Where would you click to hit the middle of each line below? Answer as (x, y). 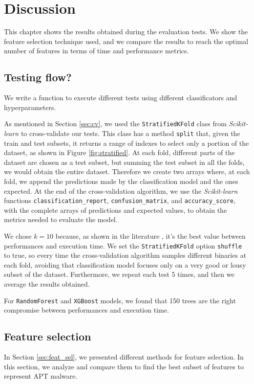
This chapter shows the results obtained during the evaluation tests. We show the (126, 32)
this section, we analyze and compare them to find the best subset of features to (124, 366)
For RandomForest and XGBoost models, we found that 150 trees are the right (120, 300)
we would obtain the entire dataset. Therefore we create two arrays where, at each (127, 171)
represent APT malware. (41, 376)
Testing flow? (38, 77)
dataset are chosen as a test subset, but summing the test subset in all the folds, (124, 162)
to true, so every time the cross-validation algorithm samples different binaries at (125, 255)
